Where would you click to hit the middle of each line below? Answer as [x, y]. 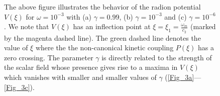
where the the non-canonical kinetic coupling [104, 47]
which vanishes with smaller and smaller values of [80, 77]
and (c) [176, 16]
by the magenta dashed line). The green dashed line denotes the [102, 37]
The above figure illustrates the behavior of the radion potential [102, 7]
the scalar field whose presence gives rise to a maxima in [91, 67]
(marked [203, 26]
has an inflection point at [112, 26]
